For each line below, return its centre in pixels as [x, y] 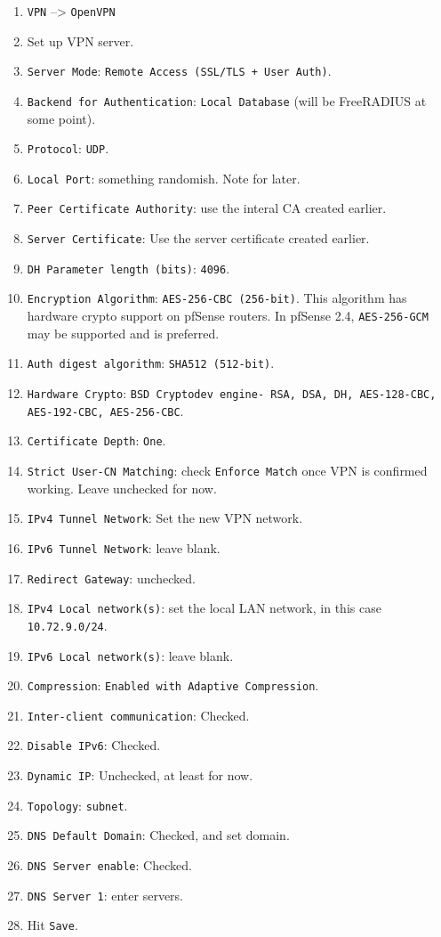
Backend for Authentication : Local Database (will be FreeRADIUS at [227, 100]
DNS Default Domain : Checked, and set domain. [158, 835]
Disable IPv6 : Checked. [94, 745]
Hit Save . [52, 925]
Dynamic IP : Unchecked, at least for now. [140, 775]
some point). [61, 118]
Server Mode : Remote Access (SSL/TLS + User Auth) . [179, 71]
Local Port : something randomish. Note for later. [164, 178]
